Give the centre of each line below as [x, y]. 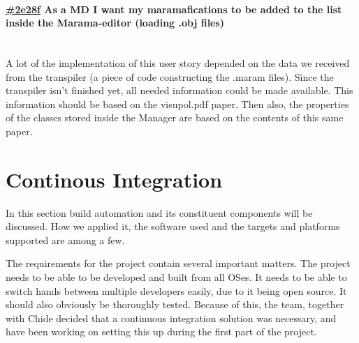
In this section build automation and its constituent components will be [159, 212]
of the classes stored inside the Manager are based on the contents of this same [175, 117]
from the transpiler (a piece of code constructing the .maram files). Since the [170, 76]
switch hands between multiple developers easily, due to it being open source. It [176, 290]
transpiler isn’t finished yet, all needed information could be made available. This [179, 90]
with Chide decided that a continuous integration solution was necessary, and [171, 318]
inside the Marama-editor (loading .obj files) [115, 23]
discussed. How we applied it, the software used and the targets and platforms [173, 226]
